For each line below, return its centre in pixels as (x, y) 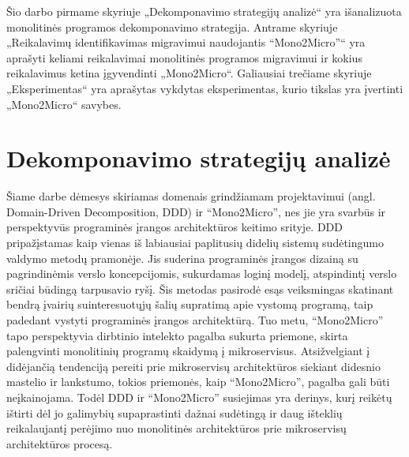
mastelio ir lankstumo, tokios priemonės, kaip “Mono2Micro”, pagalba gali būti (198, 382)
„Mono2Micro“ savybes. (64, 104)
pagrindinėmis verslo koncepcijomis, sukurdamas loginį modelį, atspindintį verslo (202, 273)
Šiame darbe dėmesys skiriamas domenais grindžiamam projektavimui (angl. (191, 196)
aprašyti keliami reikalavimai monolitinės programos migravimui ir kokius (184, 57)
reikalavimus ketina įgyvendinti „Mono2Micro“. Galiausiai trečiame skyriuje (189, 73)
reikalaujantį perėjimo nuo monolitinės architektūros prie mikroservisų (176, 428)
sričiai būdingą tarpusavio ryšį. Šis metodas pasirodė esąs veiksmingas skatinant (200, 288)
